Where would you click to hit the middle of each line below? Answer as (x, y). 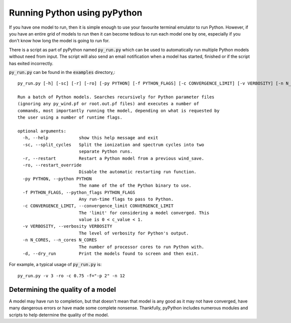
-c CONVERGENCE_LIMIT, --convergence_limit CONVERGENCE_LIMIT (98, 206)
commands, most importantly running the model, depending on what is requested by (119, 110)
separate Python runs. (106, 152)
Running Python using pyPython (76, 13)
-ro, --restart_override (52, 165)
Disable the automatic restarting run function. (138, 172)
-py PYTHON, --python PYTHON (57, 179)
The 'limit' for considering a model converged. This (144, 213)
